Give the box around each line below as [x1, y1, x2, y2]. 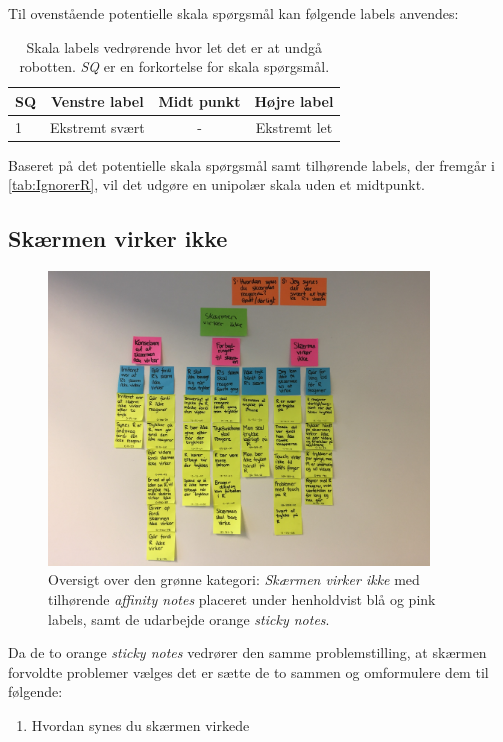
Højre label [254, 90, 334, 111]
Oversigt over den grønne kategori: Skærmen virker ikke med [48, 569, 420, 590]
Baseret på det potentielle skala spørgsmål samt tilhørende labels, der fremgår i [8, 154, 495, 175]
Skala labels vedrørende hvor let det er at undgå [26, 36, 322, 57]
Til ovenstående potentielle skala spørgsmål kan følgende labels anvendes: [8, 3, 459, 23]
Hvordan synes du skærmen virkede [31, 715, 250, 736]
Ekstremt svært [50, 116, 145, 137]
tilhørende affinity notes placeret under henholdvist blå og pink [48, 589, 436, 610]
